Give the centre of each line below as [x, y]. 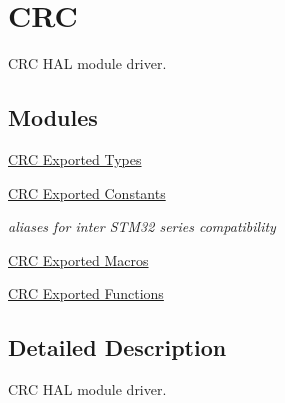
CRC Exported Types [75, 158]
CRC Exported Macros [78, 259]
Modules [53, 117]
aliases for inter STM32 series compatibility [142, 226]
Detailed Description [117, 347]
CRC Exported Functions [86, 293]
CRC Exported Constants [87, 192]
